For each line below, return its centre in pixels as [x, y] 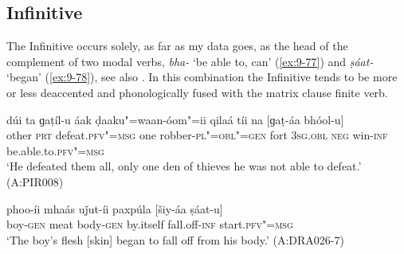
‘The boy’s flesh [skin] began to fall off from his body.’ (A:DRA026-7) [175, 239]
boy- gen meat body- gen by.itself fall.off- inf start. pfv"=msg [150, 224]
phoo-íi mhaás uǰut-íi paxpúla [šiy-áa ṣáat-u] [115, 208]
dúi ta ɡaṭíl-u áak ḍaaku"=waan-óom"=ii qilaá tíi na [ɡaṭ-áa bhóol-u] [175, 119]
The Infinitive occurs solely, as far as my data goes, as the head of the [177, 46]
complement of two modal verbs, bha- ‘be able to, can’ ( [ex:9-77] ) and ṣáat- [190, 61]
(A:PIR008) [35, 181]
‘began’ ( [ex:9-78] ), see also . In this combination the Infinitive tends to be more [202, 77]
